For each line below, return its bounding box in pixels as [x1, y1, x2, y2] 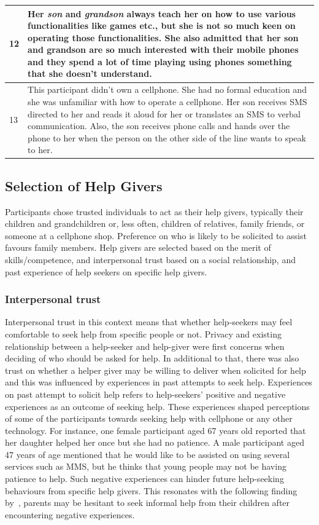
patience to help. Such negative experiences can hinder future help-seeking [5, 472, 284, 485]
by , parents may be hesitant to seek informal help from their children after [5, 496, 290, 509]
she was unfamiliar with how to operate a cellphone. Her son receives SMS [28, 95, 307, 108]
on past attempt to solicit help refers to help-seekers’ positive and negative [5, 387, 286, 400]
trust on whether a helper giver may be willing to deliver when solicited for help [5, 363, 306, 376]
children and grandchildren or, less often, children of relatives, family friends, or [5, 217, 305, 230]
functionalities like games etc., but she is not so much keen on [28, 19, 296, 32]
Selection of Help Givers [5, 176, 163, 195]
